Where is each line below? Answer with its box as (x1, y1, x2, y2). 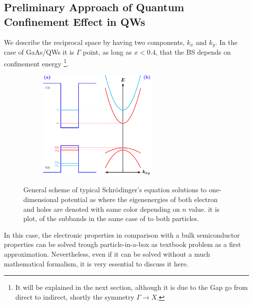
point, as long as (83, 47, 132, 57)
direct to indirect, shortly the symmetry (15, 291, 134, 302)
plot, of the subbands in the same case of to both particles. (23, 213, 199, 224)
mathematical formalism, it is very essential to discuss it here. (4, 258, 188, 268)
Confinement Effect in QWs (4, 14, 145, 29)
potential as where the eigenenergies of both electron (61, 194, 218, 204)
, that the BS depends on (155, 47, 231, 57)
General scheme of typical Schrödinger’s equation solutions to (23, 184, 207, 195)
